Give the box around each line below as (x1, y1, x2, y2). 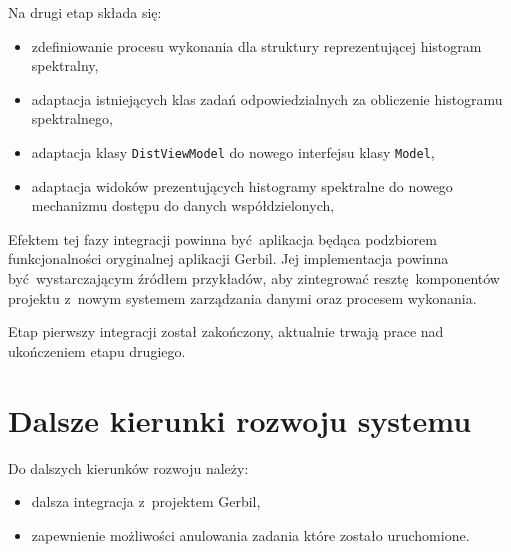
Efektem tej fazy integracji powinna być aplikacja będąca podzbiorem (8, 228, 437, 249)
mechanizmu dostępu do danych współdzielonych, (31, 195, 335, 216)
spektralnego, (31, 108, 113, 129)
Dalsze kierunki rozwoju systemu (8, 399, 472, 440)
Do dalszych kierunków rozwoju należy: (8, 457, 249, 478)
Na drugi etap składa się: (8, 2, 162, 22)
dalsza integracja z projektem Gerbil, (31, 491, 261, 512)
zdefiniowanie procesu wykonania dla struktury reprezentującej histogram (31, 35, 482, 56)
